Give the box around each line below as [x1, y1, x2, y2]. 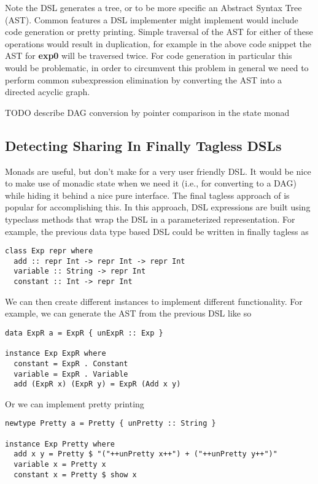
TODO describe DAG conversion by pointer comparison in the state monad [5, 106, 290, 118]
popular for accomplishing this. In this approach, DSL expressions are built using [5, 201, 311, 213]
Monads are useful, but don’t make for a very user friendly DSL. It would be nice [5, 164, 311, 177]
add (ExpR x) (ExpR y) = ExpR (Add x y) [14, 380, 181, 389]
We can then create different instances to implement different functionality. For [5, 294, 303, 307]
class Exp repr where [5, 247, 93, 256]
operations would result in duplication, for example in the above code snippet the [5, 37, 311, 50]
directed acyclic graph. [5, 85, 90, 98]
